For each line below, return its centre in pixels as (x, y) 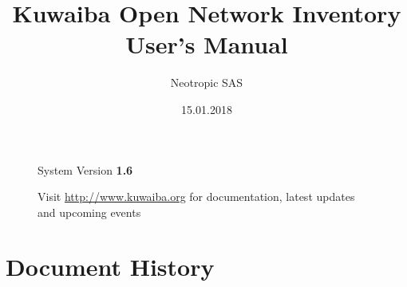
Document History (110, 267)
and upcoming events (89, 212)
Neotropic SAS (207, 83)
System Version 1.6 (85, 169)
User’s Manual (207, 44)
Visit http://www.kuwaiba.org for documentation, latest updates (196, 197)
